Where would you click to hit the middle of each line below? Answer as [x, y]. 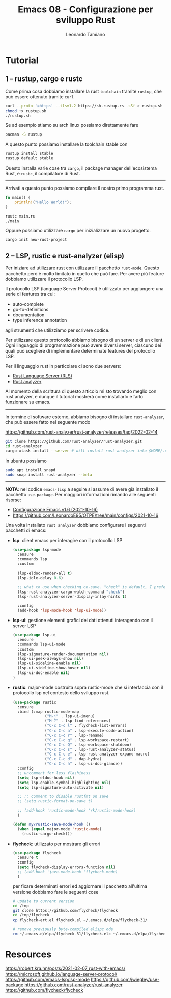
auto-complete [28, 304]
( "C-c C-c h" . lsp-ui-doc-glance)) [84, 764]
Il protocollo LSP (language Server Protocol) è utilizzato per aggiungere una [84, 289]
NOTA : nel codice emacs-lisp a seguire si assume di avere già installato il [82, 489]
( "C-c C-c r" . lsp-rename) [75, 735]
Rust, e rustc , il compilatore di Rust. [43, 173]
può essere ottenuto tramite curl [39, 97]
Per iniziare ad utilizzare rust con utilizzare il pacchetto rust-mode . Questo [82, 268]
